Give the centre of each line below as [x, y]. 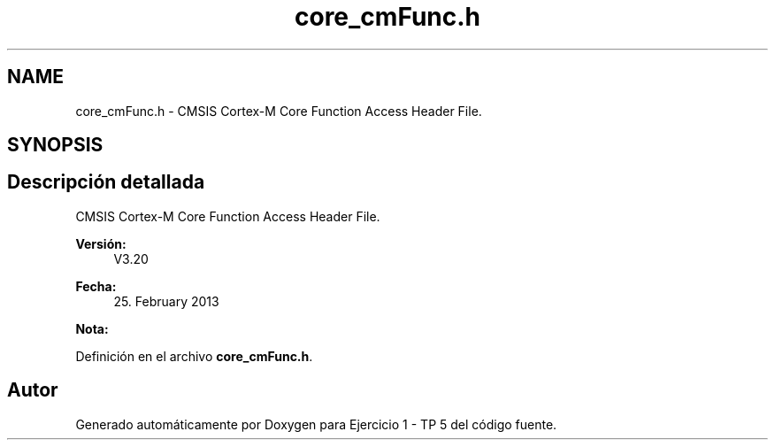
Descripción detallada [106, 182]
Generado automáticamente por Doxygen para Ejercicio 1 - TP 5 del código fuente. [316, 424]
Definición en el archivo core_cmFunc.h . [194, 356]
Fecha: [96, 286]
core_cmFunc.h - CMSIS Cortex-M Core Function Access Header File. [279, 111]
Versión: [101, 243]
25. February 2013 [166, 301]
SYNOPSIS [55, 145]
